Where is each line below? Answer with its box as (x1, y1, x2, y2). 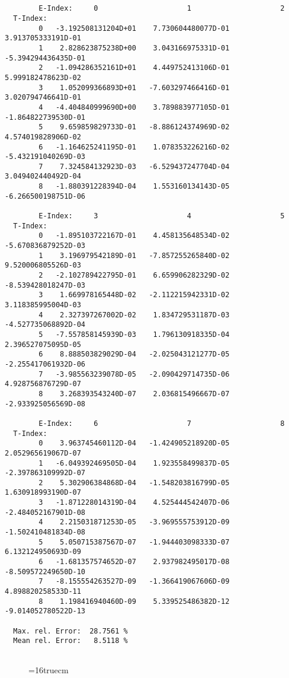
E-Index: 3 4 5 (38, 212, 285, 221)
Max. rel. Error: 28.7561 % (13, 626, 128, 635)
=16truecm (28, 663, 69, 676)
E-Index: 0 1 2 (38, 4, 285, 13)
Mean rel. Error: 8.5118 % (13, 636, 128, 645)
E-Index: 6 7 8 (38, 419, 285, 428)
